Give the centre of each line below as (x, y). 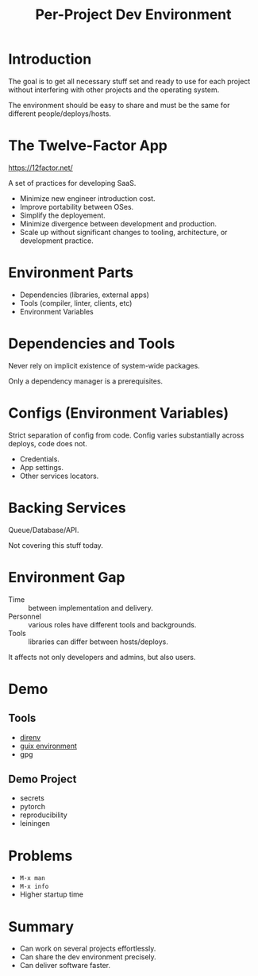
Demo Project (42, 779)
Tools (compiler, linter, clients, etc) (76, 303)
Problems (40, 856)
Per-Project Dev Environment (133, 15)
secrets (32, 798)
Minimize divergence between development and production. (118, 223)
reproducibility (43, 815)
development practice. (56, 241)
